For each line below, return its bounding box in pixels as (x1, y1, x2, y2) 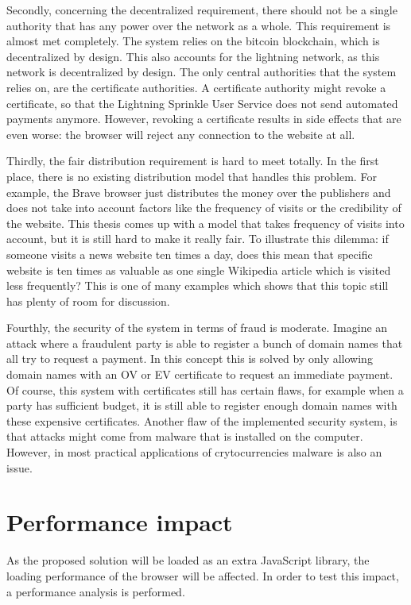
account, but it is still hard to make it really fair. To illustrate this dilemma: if (6, 230, 389, 247)
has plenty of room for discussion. (6, 292, 170, 309)
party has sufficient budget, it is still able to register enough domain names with (6, 397, 397, 414)
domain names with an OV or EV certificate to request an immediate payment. (6, 366, 394, 383)
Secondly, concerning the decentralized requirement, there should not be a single (6, 2, 397, 17)
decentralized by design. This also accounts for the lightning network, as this (6, 48, 380, 64)
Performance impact (6, 506, 233, 538)
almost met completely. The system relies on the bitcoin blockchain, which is (6, 33, 380, 49)
